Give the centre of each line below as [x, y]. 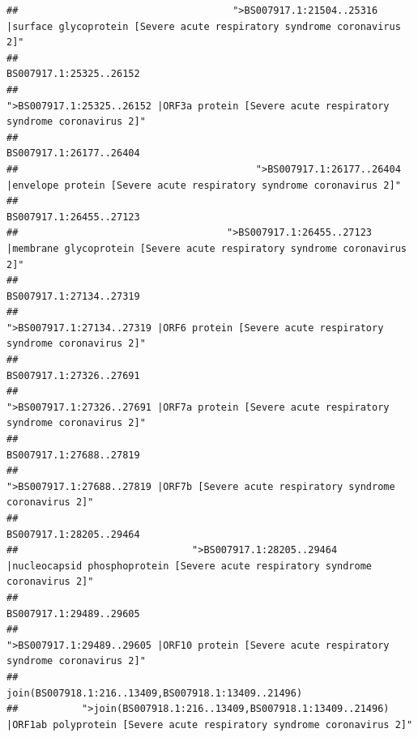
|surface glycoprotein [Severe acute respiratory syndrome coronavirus [204, 26]
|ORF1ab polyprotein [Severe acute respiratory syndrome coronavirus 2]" [210, 724]
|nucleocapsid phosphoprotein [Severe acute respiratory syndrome [190, 566]
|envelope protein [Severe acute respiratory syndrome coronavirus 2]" [204, 185]
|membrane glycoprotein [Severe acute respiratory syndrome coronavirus [207, 248]
